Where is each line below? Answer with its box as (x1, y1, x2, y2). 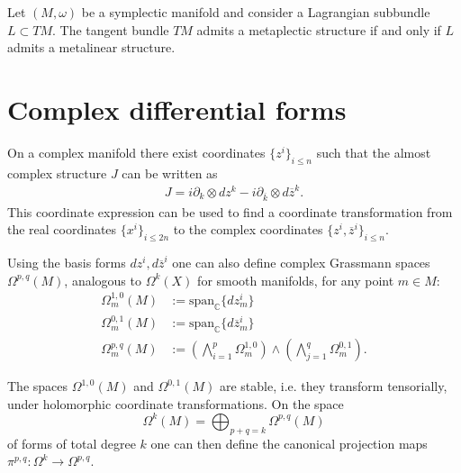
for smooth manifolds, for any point (197, 270, 394, 289)
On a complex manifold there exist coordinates (7, 142, 266, 161)
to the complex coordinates (173, 220, 323, 239)
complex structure (7, 163, 107, 182)
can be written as (122, 163, 218, 182)
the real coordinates (7, 220, 117, 239)
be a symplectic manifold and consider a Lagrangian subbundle (81, 3, 430, 21)
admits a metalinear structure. (7, 38, 176, 57)
